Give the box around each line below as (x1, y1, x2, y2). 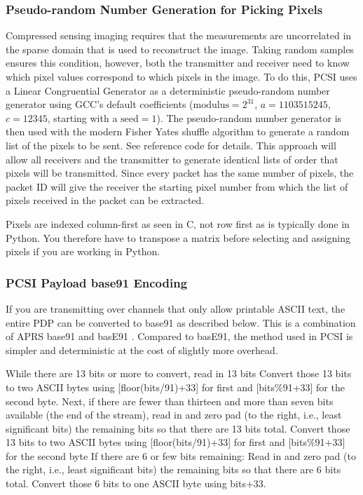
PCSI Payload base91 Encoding (6, 273, 188, 291)
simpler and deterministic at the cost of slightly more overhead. (6, 342, 278, 357)
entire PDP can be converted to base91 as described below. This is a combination (6, 315, 356, 330)
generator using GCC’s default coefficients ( (6, 97, 193, 111)
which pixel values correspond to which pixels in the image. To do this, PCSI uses (6, 69, 357, 83)
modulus (193, 100, 229, 111)
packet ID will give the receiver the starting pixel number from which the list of (6, 179, 348, 194)
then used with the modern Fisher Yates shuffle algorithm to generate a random (6, 124, 350, 139)
